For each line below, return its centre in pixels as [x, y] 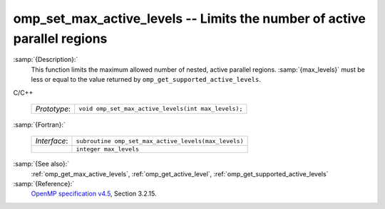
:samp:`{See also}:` [41, 164]
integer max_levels [107, 149]
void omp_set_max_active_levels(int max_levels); [161, 109]
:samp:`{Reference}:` [44, 184]
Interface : [52, 141]
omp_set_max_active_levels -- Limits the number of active [190, 18]
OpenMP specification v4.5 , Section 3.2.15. [94, 194]
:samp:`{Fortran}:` [39, 124]
